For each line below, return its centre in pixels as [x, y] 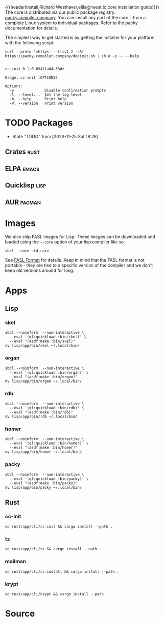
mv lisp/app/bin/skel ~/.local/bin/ [42, 346]
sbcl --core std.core [27, 251]
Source [20, 614]
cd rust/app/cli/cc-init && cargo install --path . [59, 527]
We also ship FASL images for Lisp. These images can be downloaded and [80, 237]
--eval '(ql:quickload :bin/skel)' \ [48, 337]
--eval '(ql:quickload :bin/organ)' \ [49, 372]
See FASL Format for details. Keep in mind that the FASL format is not [75, 260]
